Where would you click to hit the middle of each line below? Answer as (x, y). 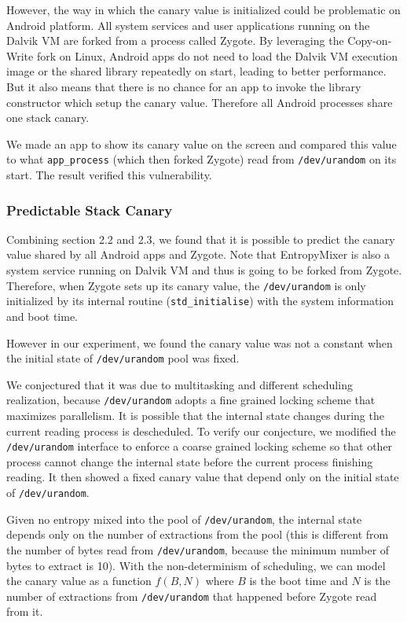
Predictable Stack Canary (90, 210)
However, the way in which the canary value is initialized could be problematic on (203, 9)
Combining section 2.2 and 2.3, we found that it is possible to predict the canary (201, 239)
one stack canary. (48, 118)
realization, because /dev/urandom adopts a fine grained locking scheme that (191, 400)
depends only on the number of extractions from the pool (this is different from (198, 534)
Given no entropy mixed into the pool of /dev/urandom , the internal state (184, 519)
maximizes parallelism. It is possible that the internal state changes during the (195, 415)
